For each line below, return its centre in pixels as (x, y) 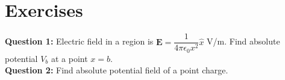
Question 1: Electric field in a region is (79, 41)
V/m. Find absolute (243, 41)
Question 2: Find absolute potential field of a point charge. (117, 70)
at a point (69, 58)
